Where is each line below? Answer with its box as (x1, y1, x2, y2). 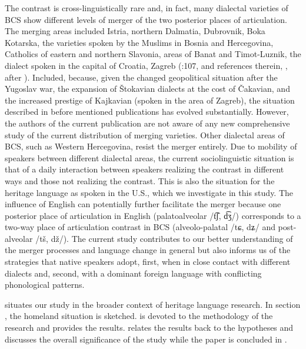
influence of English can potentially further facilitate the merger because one (5, 198, 281, 210)
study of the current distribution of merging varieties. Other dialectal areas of (5, 128, 285, 141)
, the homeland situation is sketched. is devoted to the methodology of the (5, 310, 273, 322)
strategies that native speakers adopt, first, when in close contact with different (5, 255, 291, 268)
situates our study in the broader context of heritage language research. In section (5, 298, 301, 310)
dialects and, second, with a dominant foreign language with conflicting (5, 267, 262, 279)
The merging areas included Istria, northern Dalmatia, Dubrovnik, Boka (5, 25, 265, 37)
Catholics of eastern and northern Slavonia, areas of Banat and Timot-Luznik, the (5, 48, 301, 60)
